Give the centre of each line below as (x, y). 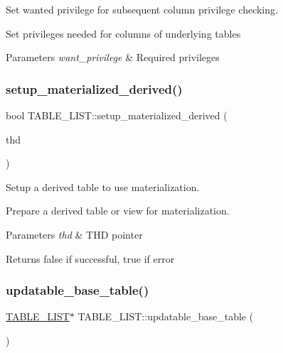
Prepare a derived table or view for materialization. (118, 211)
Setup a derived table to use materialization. (103, 186)
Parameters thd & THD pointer (74, 234)
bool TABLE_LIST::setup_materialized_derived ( (117, 115)
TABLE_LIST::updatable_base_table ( (166, 316)
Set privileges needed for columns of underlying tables (123, 33)
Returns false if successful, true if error (90, 258)
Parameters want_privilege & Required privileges (113, 57)
